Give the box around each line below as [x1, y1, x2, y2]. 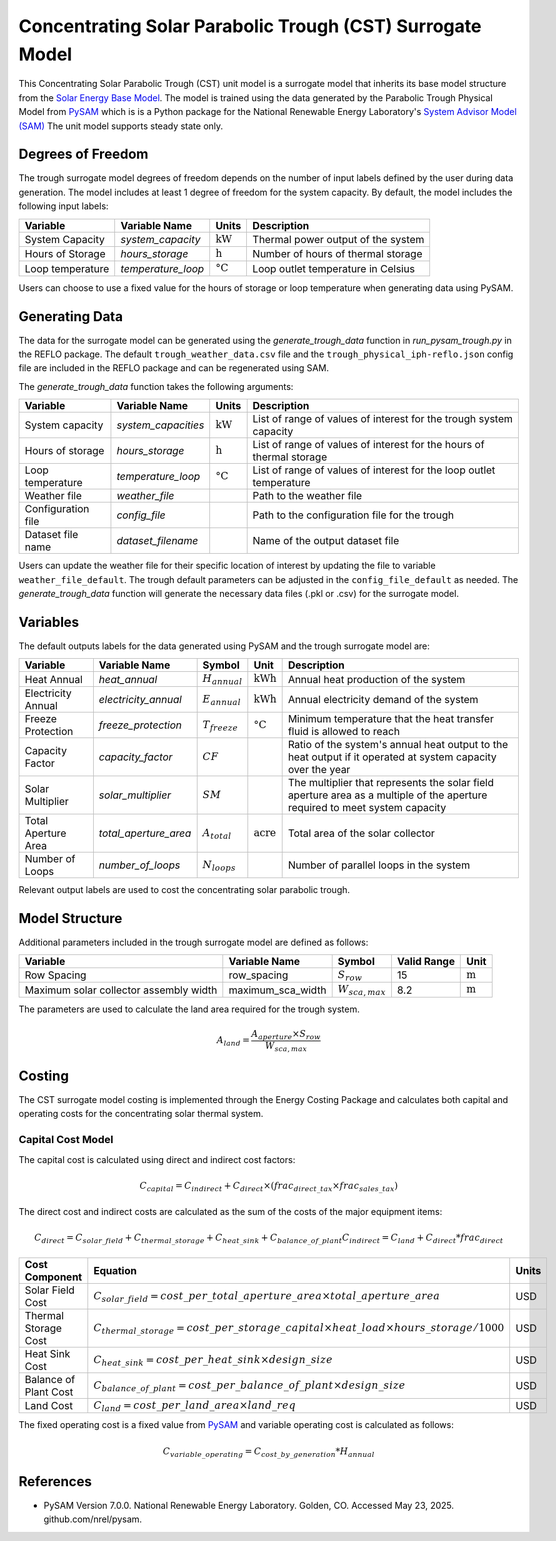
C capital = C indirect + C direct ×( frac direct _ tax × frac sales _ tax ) [139, 1180, 399, 1194]
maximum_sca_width [228, 983, 327, 997]
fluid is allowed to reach [287, 724, 400, 738]
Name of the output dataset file [252, 534, 400, 548]
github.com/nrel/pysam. [43, 1513, 143, 1525]
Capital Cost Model [18, 1133, 114, 1147]
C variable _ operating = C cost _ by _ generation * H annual [162, 1445, 375, 1459]
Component [24, 1270, 83, 1284]
